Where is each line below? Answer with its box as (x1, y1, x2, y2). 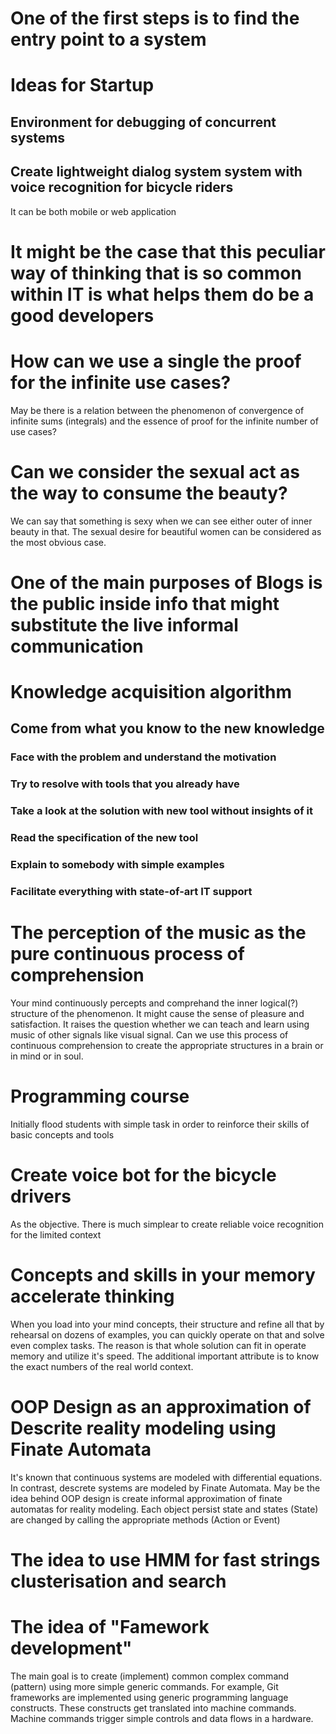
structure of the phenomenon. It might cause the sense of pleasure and (10, 1007, 305, 1019)
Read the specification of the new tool (10, 831, 199, 845)
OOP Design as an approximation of (10, 1395, 312, 1418)
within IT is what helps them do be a (10, 283, 315, 306)
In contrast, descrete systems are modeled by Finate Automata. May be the (10, 1482, 321, 1494)
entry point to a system (10, 28, 207, 51)
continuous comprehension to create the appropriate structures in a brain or (10, 1039, 324, 1051)
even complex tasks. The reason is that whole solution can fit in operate (10, 1339, 307, 1351)
